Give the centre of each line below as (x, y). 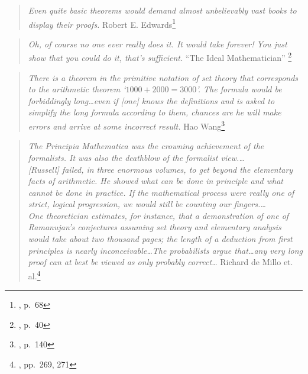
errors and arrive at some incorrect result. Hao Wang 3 (127, 125)
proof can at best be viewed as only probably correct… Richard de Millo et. (161, 262)
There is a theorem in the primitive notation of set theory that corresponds (163, 77)
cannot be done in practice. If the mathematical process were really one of (161, 192)
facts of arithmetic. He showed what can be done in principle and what (155, 181)
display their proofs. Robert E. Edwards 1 (102, 23)
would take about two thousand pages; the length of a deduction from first (160, 239)
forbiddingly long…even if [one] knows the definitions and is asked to (151, 100)
